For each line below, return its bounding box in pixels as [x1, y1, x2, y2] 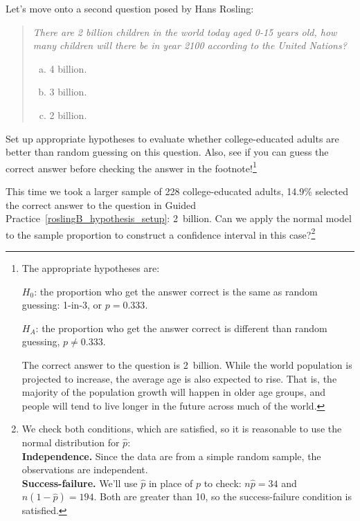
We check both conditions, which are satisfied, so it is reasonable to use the [21, 421, 342, 436]
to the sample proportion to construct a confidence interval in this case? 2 [6, 225, 316, 241]
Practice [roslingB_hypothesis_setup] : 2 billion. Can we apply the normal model [6, 211, 352, 226]
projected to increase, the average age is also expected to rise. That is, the [21, 371, 337, 385]
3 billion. [49, 84, 87, 99]
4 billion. [49, 61, 87, 75]
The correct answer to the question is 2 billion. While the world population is [21, 358, 352, 372]
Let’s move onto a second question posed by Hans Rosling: [6, 1, 254, 15]
